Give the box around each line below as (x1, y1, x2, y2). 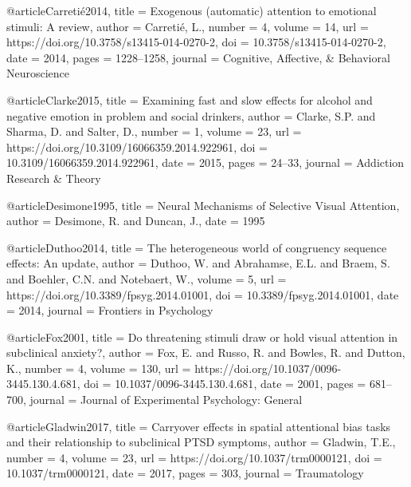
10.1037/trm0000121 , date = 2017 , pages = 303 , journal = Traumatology (6, 465, 364, 481)
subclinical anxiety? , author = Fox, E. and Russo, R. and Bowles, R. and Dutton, (6, 344, 405, 361)
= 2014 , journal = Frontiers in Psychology (6, 302, 213, 319)
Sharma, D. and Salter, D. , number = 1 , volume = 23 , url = (6, 123, 302, 140)
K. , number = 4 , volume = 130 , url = (6, 359, 191, 376)
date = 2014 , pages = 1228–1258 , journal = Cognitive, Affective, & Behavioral (6, 49, 390, 65)
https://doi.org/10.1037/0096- (194, 359, 342, 376)
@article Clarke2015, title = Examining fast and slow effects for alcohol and (6, 91, 373, 108)
